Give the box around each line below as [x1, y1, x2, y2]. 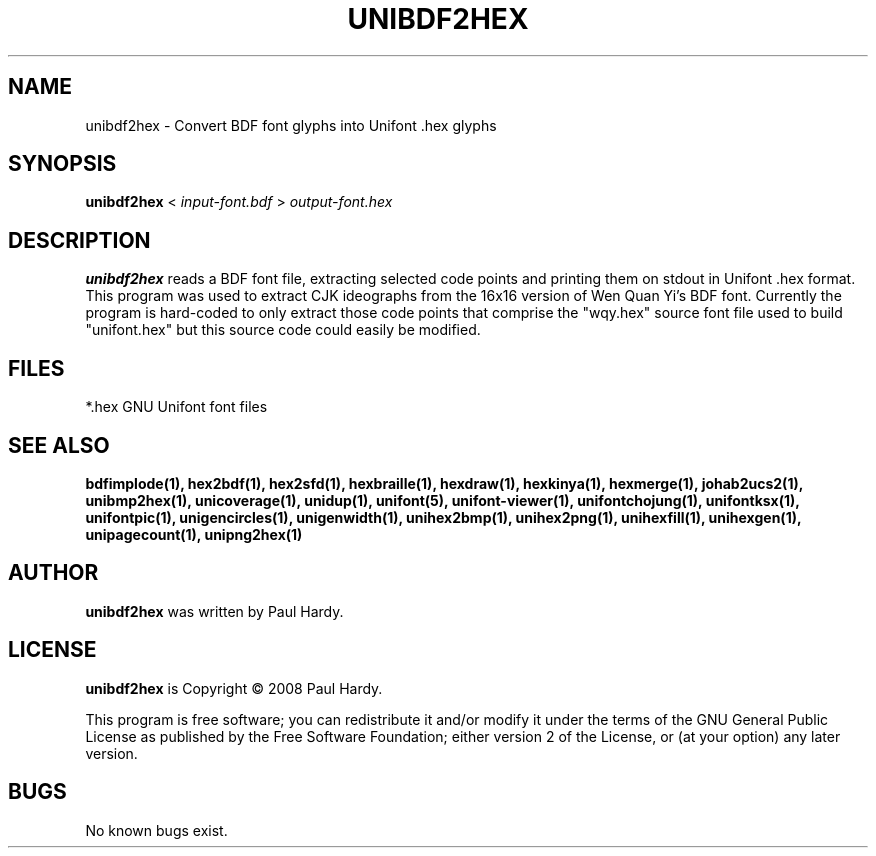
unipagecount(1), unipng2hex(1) [85, 525, 303, 543]
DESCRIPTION [8, 227, 151, 253]
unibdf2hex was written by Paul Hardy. [85, 602, 344, 620]
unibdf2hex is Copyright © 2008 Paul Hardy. [85, 679, 383, 697]
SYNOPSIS [8, 151, 117, 177]
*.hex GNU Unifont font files [85, 398, 268, 416]
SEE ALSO [8, 432, 110, 458]
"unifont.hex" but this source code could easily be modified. [85, 321, 481, 339]
